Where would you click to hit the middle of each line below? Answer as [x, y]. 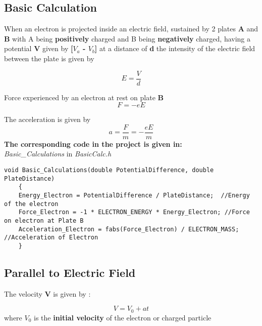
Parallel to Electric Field [70, 273]
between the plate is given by [49, 58]
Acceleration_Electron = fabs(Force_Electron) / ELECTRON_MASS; [129, 229]
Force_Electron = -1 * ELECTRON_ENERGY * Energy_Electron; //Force [134, 212]
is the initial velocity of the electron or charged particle [123, 317]
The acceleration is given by [47, 119]
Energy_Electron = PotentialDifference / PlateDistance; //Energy [134, 196]
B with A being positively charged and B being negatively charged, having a [127, 38]
